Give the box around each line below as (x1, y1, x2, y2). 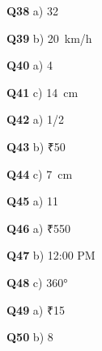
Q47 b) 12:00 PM (6, 247, 96, 264)
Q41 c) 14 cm (6, 83, 79, 100)
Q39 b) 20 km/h (6, 29, 92, 46)
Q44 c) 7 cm (6, 165, 73, 182)
